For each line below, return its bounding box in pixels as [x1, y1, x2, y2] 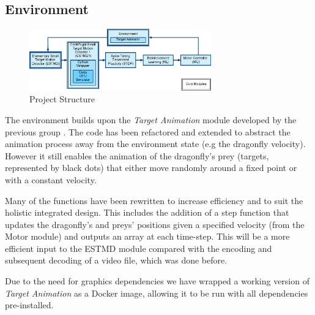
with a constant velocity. [5, 173, 97, 186]
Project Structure [29, 93, 95, 105]
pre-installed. [5, 298, 54, 311]
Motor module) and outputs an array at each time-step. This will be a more [5, 230, 290, 243]
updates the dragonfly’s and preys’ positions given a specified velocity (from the [5, 218, 305, 230]
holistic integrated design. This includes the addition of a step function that [5, 206, 289, 219]
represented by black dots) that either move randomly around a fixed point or [5, 161, 297, 174]
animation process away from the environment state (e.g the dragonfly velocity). [5, 137, 306, 150]
